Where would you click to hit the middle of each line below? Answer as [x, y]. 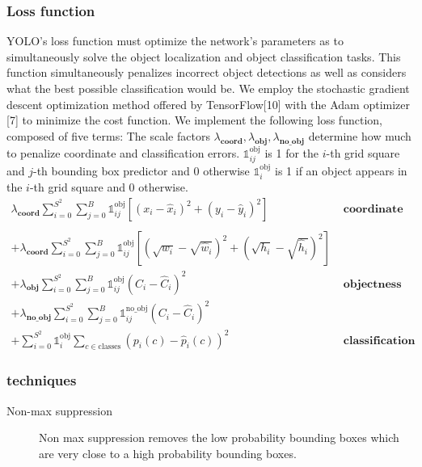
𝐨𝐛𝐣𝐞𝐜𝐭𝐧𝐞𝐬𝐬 [372, 284]
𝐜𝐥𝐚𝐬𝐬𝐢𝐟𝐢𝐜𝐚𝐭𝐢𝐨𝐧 [379, 341]
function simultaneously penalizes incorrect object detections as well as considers [207, 72]
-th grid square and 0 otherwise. [109, 187]
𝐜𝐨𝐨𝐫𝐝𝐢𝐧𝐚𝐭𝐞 [373, 210]
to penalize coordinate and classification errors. [123, 152]
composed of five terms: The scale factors [108, 135]
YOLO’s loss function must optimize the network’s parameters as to [175, 41]
